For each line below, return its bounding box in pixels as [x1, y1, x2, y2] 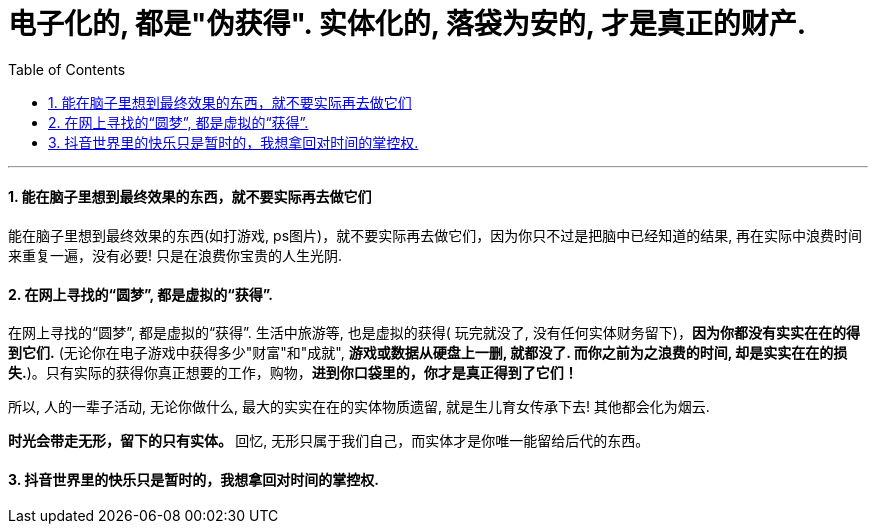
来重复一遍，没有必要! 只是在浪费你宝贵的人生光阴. [8, 246, 342, 264]
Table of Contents [8, 60, 126, 78]
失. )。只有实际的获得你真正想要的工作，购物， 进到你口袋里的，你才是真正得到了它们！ [8, 364, 578, 382]
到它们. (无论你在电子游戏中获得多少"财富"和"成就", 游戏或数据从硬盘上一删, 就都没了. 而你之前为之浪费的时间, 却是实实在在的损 [8, 344, 848, 362]
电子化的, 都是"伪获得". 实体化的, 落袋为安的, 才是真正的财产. [8, 7, 807, 41]
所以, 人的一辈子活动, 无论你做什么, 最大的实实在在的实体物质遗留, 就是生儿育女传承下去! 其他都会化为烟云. [8, 398, 710, 416]
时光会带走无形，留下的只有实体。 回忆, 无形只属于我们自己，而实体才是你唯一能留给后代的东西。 [8, 432, 650, 450]
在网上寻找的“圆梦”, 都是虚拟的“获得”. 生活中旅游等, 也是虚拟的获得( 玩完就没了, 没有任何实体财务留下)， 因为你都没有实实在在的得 [8, 324, 860, 342]
